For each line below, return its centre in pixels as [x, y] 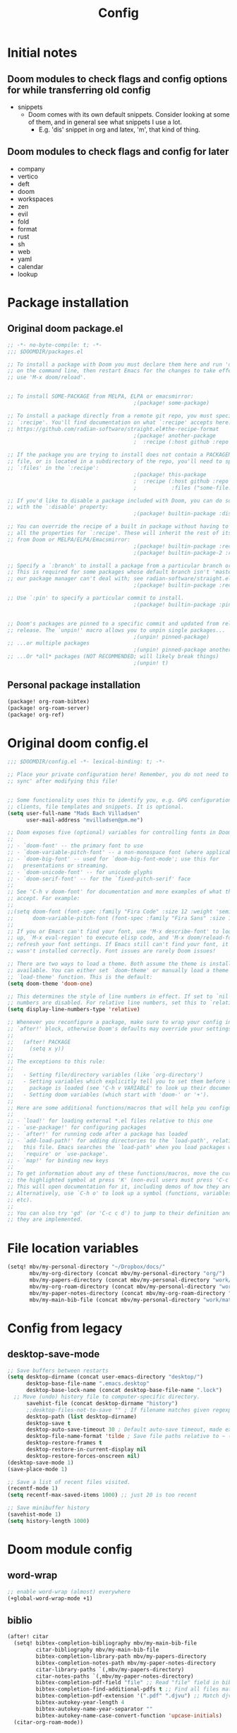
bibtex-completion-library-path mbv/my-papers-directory [121, 1656]
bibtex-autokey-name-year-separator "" [94, 1709]
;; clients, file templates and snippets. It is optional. [96, 807]
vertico [28, 176]
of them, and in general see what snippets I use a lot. [105, 122]
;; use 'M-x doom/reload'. [47, 378]
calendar [30, 266]
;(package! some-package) [172, 403]
